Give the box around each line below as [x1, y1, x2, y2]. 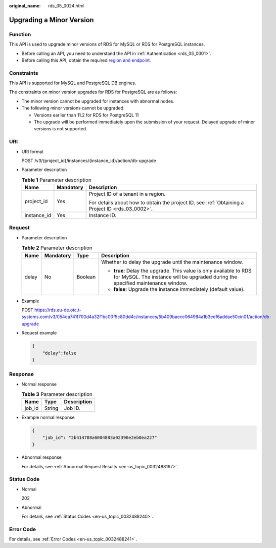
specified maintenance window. [113, 279, 187, 286]
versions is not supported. [34, 126, 88, 132]
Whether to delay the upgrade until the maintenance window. [101, 258, 243, 265]
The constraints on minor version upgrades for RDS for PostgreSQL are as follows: [9, 89, 178, 95]
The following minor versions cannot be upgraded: [21, 105, 125, 111]
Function [9, 31, 31, 38]
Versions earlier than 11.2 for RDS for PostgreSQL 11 [34, 112, 139, 118]
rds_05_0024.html [48, 3, 85, 8]
